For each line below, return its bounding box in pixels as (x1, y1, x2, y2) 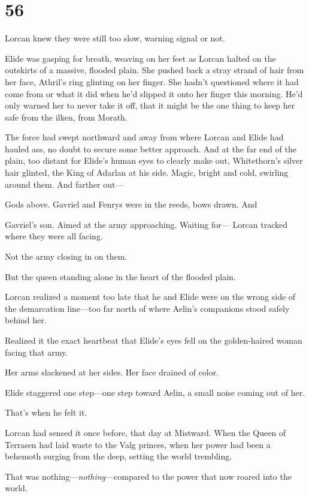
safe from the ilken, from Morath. (5, 110, 128, 123)
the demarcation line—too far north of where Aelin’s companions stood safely (5, 302, 290, 314)
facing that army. (5, 345, 68, 358)
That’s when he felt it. (5, 406, 87, 419)
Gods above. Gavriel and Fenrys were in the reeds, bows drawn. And (5, 198, 257, 211)
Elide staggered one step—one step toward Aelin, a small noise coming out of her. (5, 386, 305, 398)
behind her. (5, 314, 47, 326)
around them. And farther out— (5, 178, 124, 190)
